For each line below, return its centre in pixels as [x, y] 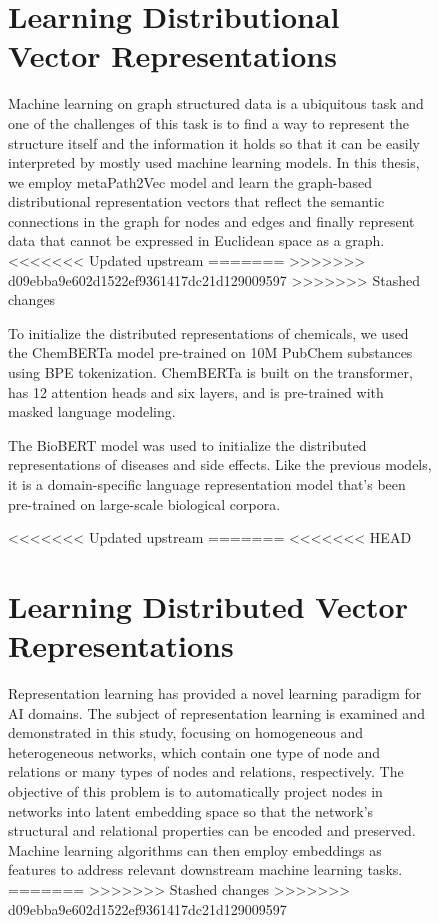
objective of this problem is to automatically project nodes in [195, 791]
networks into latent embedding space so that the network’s [191, 810]
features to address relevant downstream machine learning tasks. [205, 869]
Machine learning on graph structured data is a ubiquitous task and [216, 103]
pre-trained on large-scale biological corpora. [144, 503]
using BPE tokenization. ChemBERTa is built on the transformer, [210, 372]
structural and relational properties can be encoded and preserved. [212, 830]
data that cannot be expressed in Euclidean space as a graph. [196, 240]
